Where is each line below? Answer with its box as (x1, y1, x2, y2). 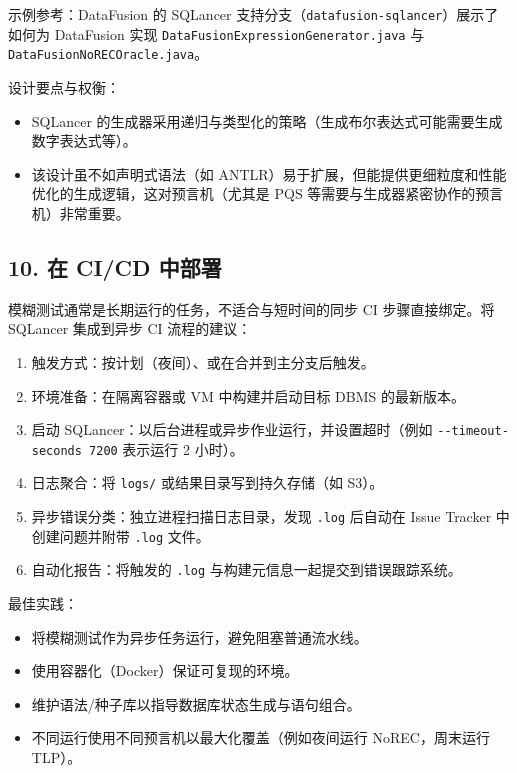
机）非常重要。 (31, 202, 130, 223)
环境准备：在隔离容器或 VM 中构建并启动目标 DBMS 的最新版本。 (31, 385, 466, 406)
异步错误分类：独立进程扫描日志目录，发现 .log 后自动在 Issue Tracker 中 (31, 506, 510, 527)
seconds (31, 443, 82, 458)
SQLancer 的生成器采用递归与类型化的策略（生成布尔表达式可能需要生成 (31, 110, 503, 131)
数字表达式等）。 (31, 130, 137, 151)
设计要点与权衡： (8, 76, 120, 97)
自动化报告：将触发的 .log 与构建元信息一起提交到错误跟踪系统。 (31, 559, 462, 580)
